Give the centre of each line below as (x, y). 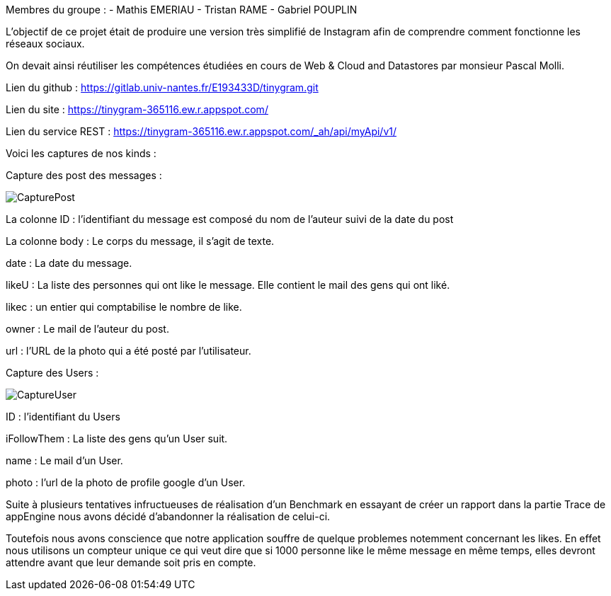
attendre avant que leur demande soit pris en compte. (131, 562)
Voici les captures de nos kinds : (81, 153)
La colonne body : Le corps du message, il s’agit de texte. (140, 241)
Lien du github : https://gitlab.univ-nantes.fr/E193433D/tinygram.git (162, 87)
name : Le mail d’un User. (64, 460)
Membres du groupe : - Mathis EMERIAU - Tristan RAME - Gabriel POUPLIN (182, 10)
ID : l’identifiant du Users (63, 417)
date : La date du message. (69, 263)
